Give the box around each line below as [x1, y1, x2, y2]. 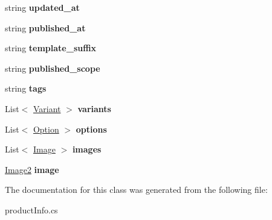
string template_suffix [5, 42, 97, 54]
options [76, 122, 107, 135]
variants [77, 102, 111, 115]
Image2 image [5, 163, 59, 175]
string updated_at [5, 1, 80, 13]
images [72, 143, 102, 156]
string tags [5, 82, 47, 95]
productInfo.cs [5, 203, 58, 216]
